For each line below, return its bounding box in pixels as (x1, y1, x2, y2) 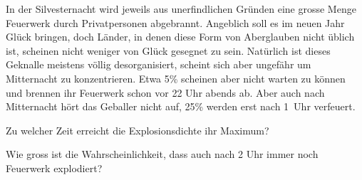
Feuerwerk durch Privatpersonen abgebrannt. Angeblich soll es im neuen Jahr (6, 15, 345, 30)
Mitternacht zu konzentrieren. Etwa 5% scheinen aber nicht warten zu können (6, 70, 346, 85)
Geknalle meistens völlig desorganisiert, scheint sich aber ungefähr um (6, 57, 311, 72)
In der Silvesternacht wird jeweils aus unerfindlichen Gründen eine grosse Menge (6, 1, 356, 16)
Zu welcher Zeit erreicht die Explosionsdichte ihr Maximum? (6, 122, 269, 137)
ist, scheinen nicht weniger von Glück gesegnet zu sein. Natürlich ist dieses (6, 43, 331, 58)
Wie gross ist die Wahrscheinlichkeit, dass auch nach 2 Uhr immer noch (6, 147, 319, 162)
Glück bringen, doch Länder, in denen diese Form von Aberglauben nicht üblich (6, 29, 355, 44)
